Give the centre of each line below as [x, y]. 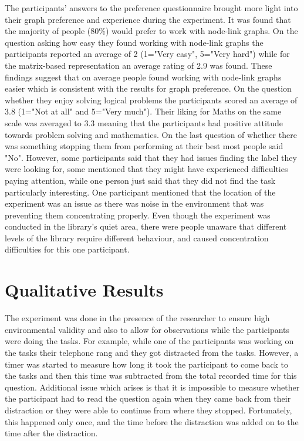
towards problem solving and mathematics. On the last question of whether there [151, 134]
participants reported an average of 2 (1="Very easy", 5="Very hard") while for [147, 54]
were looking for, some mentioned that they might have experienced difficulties [146, 169]
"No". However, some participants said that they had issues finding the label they [151, 157]
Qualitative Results [84, 290]
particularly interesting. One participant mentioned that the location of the [140, 192]
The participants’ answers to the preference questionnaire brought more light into [151, 8]
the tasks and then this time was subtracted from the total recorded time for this [151, 376]
